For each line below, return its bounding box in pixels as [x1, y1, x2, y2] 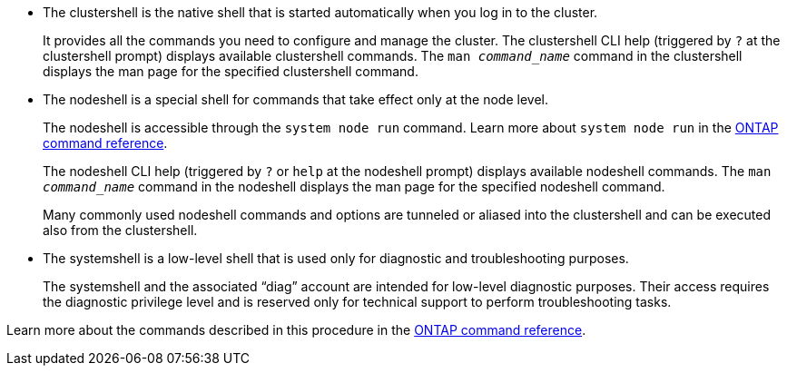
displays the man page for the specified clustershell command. [43, 64, 418, 79]
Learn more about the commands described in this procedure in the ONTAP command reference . [6, 322, 586, 338]
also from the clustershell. [43, 222, 198, 238]
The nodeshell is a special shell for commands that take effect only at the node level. [43, 92, 548, 107]
